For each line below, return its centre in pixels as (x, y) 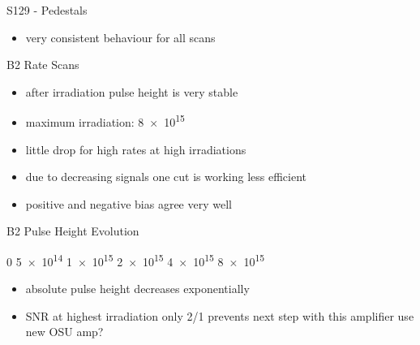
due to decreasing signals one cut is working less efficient (166, 177)
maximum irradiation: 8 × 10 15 (105, 121)
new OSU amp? (64, 332)
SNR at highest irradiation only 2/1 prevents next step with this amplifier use (220, 315)
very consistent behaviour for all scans (120, 37)
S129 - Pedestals (47, 10)
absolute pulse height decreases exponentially (137, 289)
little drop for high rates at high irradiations (136, 149)
